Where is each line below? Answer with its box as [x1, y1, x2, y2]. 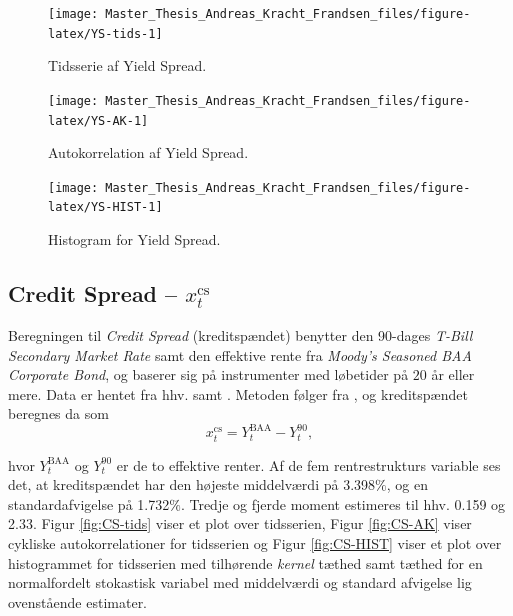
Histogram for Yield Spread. [48, 229, 221, 250]
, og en [386, 474, 428, 495]
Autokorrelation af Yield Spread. [48, 142, 249, 163]
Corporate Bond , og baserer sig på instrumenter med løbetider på [8, 364, 409, 385]
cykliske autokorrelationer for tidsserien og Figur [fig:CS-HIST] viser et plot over [8, 532, 502, 553]
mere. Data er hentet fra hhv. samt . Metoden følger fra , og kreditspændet [8, 383, 468, 404]
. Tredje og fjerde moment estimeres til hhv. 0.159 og [180, 493, 506, 514]
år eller [431, 364, 475, 385]
